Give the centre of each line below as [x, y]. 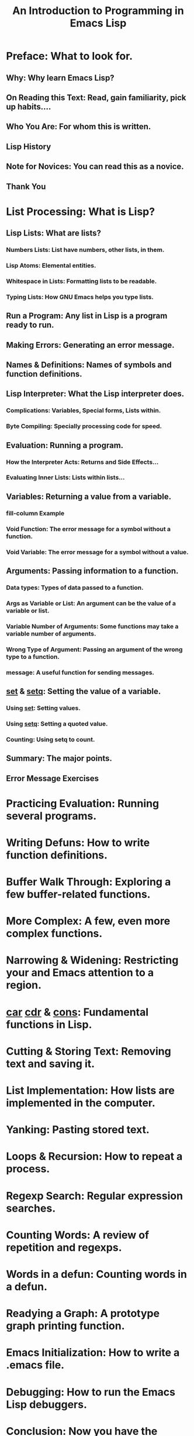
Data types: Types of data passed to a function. [75, 587]
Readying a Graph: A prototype [83, 1314]
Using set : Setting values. [43, 708]
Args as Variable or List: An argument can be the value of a [91, 603]
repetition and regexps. [64, 1247]
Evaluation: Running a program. [65, 445]
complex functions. [54, 934]
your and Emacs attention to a [80, 973]
